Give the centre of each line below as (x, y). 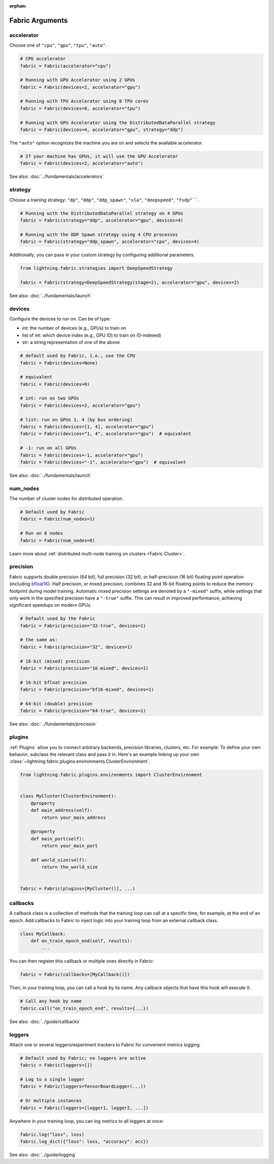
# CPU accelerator (43, 59)
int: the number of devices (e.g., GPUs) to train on (74, 328)
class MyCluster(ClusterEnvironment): (68, 796)
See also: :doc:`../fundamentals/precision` (53, 724)
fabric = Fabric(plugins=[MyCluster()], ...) (78, 888)
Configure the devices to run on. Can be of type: (60, 319)
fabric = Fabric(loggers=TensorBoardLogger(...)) (83, 1086)
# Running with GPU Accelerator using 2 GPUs (78, 80)
